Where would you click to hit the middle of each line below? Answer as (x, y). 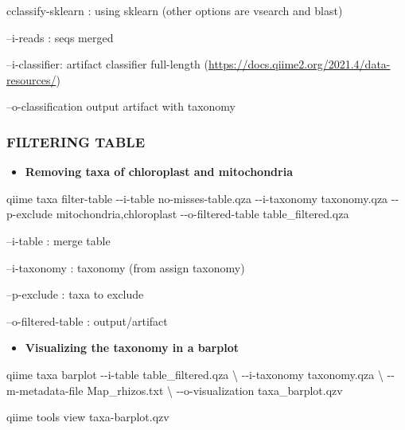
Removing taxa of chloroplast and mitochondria (159, 172)
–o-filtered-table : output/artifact (87, 321)
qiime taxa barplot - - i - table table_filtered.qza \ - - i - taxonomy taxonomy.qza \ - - (201, 374)
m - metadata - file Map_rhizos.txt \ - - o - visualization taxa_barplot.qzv (175, 390)
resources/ (31, 79)
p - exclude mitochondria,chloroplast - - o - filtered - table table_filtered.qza (178, 214)
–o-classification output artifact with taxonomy (121, 106)
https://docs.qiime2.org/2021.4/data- (300, 64)
